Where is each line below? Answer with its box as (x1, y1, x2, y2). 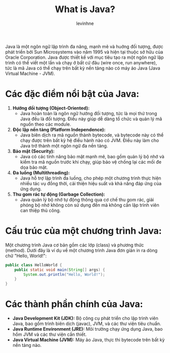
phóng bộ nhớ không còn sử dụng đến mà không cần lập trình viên (20, 202, 159, 208)
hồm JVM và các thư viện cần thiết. (12, 331, 87, 338)
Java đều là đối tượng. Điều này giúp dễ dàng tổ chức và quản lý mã (20, 116, 162, 122)
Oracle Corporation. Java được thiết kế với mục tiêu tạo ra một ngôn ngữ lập (5, 54, 164, 60)
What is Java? (55, 4, 115, 15)
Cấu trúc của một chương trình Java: (5, 225, 162, 237)
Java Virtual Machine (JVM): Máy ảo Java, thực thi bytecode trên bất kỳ (12, 337, 165, 343)
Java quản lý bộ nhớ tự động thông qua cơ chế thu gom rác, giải (20, 196, 154, 202)
